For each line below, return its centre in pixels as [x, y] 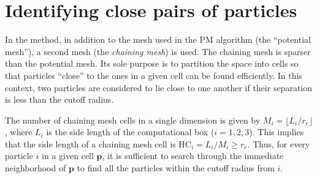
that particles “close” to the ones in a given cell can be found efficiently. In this [154, 75]
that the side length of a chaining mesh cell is [90, 143]
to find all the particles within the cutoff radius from [176, 168]
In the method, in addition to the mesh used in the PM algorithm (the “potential [158, 39]
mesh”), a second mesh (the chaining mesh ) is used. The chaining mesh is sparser [158, 51]
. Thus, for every [279, 143]
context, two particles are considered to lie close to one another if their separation [159, 87]
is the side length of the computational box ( [130, 132]
